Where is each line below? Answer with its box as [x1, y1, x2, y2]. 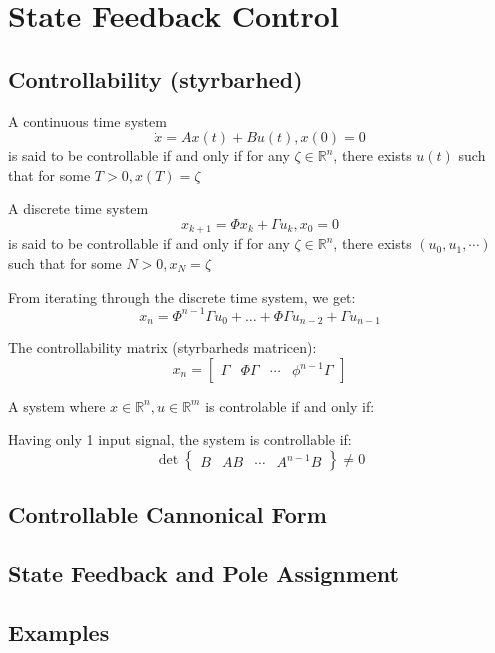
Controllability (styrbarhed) [8, 63, 303, 94]
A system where [8, 395, 106, 416]
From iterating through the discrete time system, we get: [8, 286, 356, 307]
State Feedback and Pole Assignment [8, 558, 399, 589]
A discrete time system [8, 198, 149, 219]
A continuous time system [8, 110, 167, 131]
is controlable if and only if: [205, 395, 375, 416]
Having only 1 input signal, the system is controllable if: [8, 429, 352, 450]
